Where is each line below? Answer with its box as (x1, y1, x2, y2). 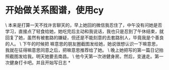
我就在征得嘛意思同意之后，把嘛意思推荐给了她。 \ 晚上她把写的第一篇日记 (5, 47, 159, 53)
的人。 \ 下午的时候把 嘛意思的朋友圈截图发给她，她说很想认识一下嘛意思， (5, 40, 160, 46)
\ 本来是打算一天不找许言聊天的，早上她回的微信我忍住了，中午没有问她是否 (5, 22, 162, 28)
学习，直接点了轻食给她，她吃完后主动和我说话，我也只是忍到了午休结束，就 (5, 28, 164, 34)
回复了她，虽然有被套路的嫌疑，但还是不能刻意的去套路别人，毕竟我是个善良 (5, 34, 164, 40)
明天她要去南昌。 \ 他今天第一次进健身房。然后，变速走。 (36, 53, 155, 59)
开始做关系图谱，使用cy (5, 4, 104, 16)
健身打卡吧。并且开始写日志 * (9, 59, 70, 65)
